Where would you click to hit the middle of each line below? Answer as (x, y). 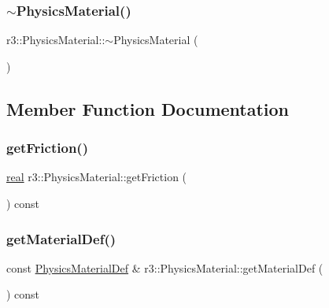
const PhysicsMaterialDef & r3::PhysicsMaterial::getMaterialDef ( (165, 267)
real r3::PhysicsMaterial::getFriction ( (97, 177)
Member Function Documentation (148, 108)
